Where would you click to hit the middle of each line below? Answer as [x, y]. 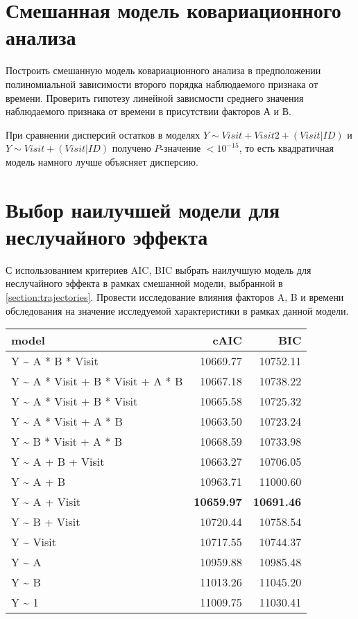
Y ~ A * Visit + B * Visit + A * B [97, 381]
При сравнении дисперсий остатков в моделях [103, 134]
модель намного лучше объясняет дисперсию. [102, 161]
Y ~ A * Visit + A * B [67, 421]
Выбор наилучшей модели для [143, 209]
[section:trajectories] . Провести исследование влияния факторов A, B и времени [175, 296]
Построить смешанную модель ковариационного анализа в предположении [163, 70]
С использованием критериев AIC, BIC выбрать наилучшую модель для [159, 269]
